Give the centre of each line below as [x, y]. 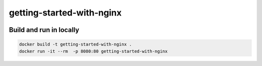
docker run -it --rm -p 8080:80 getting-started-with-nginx [93, 51]
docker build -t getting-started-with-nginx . [75, 44]
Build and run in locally [44, 30]
